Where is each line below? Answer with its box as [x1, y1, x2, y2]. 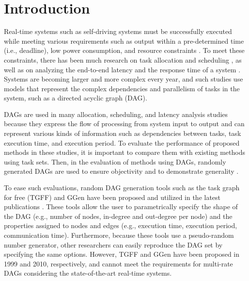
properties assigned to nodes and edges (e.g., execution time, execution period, [4, 220, 237, 231]
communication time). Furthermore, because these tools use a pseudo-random [4, 230, 234, 240]
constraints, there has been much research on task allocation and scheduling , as [4, 54, 242, 65]
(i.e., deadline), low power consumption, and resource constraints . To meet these [4, 45, 245, 55]
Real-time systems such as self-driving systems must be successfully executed [4, 26, 232, 36]
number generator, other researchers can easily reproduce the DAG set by [4, 239, 223, 249]
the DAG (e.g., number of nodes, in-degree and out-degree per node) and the [4, 211, 233, 221]
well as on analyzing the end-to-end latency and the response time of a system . [4, 64, 241, 74]
